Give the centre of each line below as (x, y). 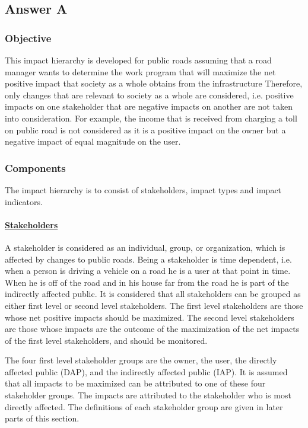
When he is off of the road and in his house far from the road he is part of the (147, 282)
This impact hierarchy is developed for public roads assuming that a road (138, 60)
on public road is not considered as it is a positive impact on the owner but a (145, 130)
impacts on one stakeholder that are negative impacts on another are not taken (149, 106)
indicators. (24, 201)
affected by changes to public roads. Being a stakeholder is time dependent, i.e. (148, 259)
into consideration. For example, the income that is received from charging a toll (151, 118)
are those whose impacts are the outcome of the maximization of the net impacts (152, 329)
